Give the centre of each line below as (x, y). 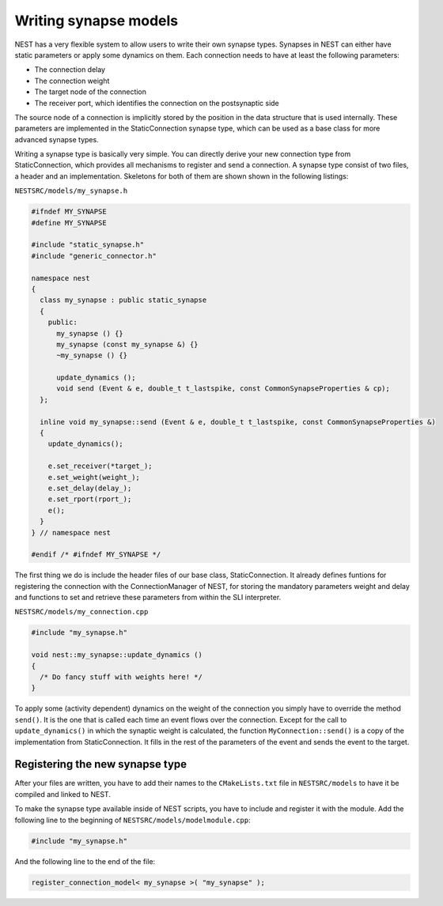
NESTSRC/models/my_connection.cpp (81, 612)
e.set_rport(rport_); (90, 499)
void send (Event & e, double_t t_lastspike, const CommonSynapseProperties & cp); (223, 389)
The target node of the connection (90, 92)
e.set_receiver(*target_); (100, 466)
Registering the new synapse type (101, 764)
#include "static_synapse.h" (88, 245)
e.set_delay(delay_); (90, 488)
